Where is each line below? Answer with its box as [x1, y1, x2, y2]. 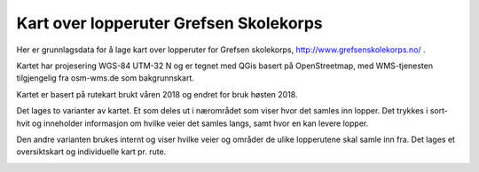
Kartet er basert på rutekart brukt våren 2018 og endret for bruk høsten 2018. [16, 89, 298, 99]
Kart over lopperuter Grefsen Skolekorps [16, 13, 323, 33]
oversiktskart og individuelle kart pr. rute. [16, 146, 167, 157]
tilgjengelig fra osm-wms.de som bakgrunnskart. [16, 73, 195, 83]
